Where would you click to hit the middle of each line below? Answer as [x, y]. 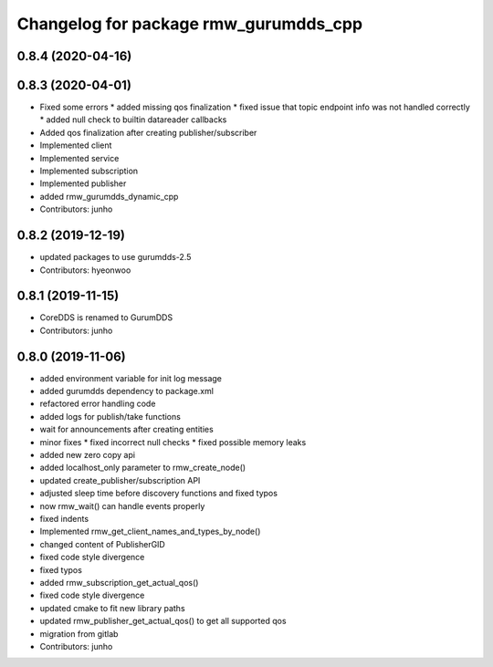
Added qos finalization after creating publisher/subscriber [148, 132]
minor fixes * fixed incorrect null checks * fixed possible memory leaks [173, 442]
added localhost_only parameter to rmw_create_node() [143, 468]
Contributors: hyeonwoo [85, 270]
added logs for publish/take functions [110, 416]
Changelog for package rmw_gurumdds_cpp [190, 24]
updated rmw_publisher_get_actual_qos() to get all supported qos [163, 621]
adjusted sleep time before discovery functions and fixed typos [159, 494]
